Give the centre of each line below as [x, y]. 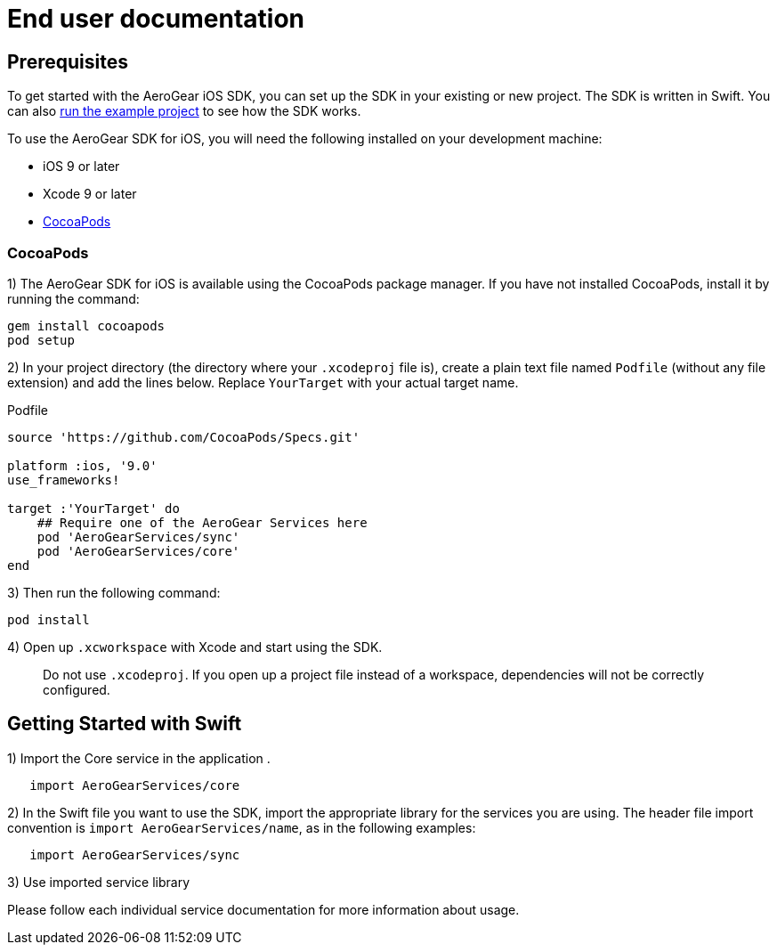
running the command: [73, 298]
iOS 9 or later [81, 167]
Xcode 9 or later [90, 194]
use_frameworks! [64, 480]
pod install [49, 619]
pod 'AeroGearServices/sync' [138, 537]
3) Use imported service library [99, 882]
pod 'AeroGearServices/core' [138, 551]
